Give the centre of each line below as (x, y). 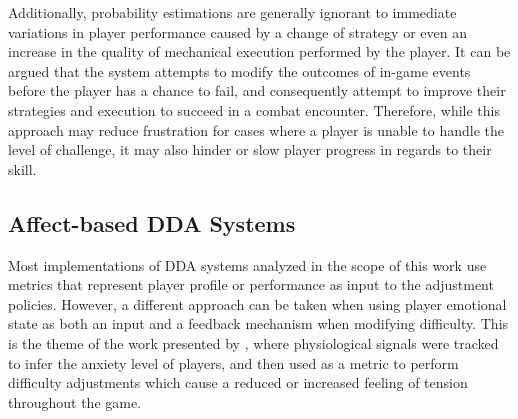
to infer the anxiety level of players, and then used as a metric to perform (233, 362)
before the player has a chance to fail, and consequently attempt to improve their (257, 90)
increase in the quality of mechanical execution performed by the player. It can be (259, 51)
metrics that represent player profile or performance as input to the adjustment (251, 284)
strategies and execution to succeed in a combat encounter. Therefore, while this (254, 109)
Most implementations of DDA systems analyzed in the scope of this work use (247, 264)
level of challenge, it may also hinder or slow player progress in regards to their (250, 149)
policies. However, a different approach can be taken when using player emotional (257, 303)
